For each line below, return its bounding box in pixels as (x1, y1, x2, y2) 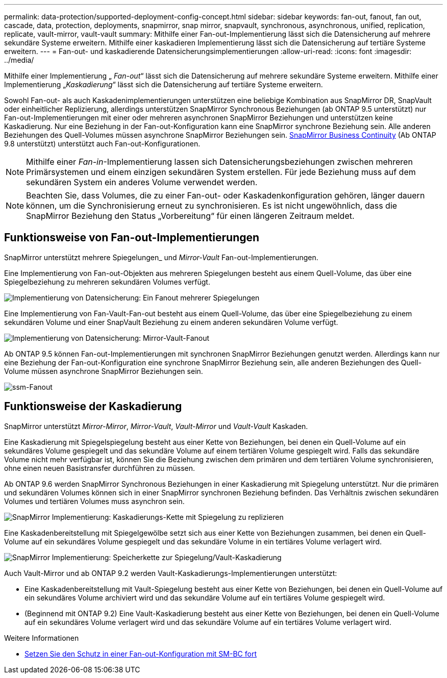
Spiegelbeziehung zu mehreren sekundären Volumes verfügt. (4, 277, 210, 286)
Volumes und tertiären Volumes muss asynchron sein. (4, 496, 185, 506)
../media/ (4, 56, 34, 64)
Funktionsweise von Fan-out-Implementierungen (4, 231, 260, 244)
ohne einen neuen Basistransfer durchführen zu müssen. (4, 463, 195, 472)
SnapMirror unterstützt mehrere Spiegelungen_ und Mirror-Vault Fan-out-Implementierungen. (4, 253, 318, 262)
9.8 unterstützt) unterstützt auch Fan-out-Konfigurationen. (4, 139, 201, 148)
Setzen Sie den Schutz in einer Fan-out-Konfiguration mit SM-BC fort (24, 649, 257, 658)
